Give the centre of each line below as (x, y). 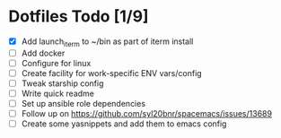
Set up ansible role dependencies (83, 104)
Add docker (43, 53)
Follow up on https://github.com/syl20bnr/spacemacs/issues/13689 (147, 114)
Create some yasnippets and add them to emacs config (124, 124)
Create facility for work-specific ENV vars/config (112, 73)
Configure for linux (56, 63)
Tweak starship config (62, 83)
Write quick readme (58, 93)
